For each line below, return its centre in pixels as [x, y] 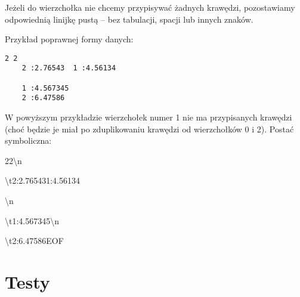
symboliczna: [28, 140]
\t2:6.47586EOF [34, 241]
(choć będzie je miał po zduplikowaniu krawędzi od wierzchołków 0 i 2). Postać [149, 129]
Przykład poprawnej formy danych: [69, 39]
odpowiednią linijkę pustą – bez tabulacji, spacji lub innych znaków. [129, 19]
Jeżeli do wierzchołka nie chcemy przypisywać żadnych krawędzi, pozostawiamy [150, 7]
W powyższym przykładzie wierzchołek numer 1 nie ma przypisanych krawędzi [149, 117]
